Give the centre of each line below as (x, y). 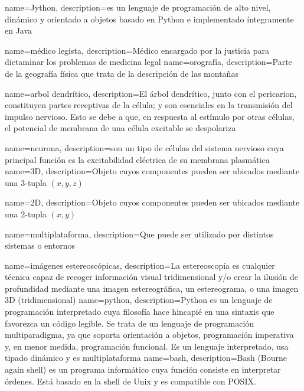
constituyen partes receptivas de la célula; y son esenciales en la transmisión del (149, 105)
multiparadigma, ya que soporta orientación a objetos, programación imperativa (149, 335)
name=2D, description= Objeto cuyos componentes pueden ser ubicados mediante (152, 202)
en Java (19, 30)
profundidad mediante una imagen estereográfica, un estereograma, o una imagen (152, 288)
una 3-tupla (26, 182)
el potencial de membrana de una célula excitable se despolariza (120, 128)
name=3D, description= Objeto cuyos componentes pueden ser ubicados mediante (152, 171)
